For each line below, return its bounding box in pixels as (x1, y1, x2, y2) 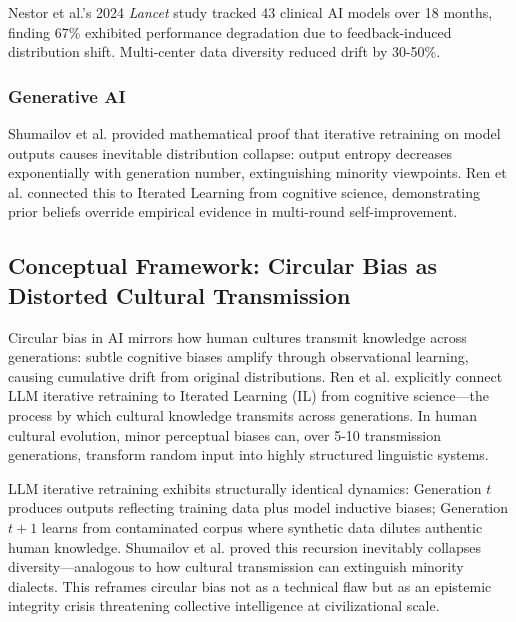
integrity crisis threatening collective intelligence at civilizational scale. (8, 595, 440, 616)
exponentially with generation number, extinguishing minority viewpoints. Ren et (8, 162, 507, 183)
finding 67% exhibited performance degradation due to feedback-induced (8, 21, 452, 42)
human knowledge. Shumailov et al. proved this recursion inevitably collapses (8, 536, 481, 557)
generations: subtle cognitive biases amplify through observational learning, (8, 346, 469, 367)
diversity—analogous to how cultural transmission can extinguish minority (8, 556, 464, 577)
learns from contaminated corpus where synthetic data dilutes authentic (41, 516, 483, 537)
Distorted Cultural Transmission (8, 279, 351, 310)
